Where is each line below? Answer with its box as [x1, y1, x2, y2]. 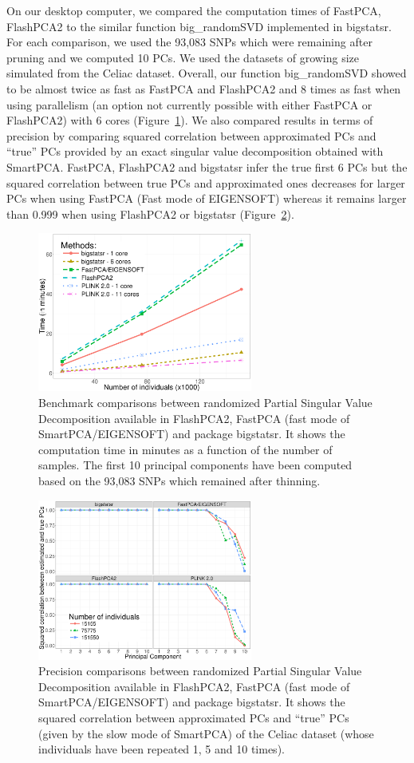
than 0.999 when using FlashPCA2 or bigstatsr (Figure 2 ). [6, 205, 294, 222]
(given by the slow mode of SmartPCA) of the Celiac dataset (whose [38, 725, 374, 741]
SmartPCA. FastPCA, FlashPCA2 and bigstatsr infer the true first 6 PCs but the [6, 158, 408, 175]
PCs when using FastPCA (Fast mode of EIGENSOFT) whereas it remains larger [6, 190, 407, 207]
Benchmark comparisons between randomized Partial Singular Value [38, 394, 373, 411]
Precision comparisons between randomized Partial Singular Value [38, 662, 362, 679]
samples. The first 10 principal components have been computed [38, 457, 353, 473]
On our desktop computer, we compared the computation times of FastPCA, [6, 2, 381, 18]
